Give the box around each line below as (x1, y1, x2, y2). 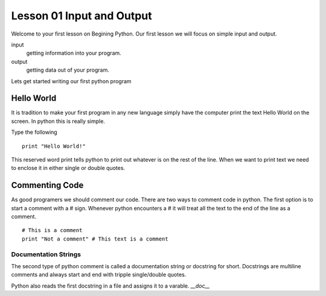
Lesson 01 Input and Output (11, 9, 152, 22)
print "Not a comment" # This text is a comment (22, 235, 168, 242)
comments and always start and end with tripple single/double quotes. (11, 271, 187, 279)
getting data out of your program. (26, 66, 110, 74)
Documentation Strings (11, 250, 81, 259)
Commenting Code (11, 180, 84, 191)
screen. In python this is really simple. (11, 118, 106, 125)
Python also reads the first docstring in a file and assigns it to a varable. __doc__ (11, 282, 211, 289)
